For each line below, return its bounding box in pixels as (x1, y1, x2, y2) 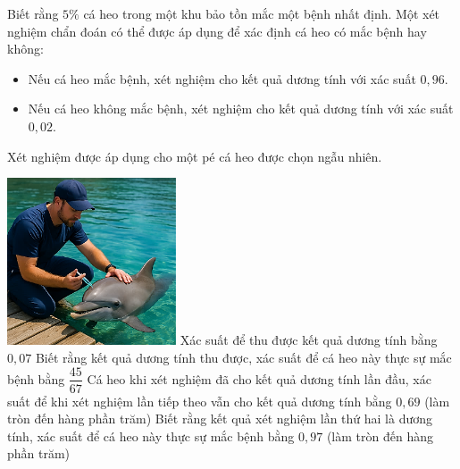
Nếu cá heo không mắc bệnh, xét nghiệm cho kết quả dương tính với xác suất (28, 99, 454, 118)
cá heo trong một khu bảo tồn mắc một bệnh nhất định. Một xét (83, 4, 440, 22)
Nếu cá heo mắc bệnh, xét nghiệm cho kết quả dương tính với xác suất (28, 69, 416, 88)
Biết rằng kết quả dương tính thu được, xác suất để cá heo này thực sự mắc (35, 348, 452, 366)
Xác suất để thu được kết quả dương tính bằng (180, 331, 438, 349)
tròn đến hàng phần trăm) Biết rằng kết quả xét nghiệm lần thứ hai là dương (7, 409, 432, 428)
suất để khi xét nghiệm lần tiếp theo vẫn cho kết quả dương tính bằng (7, 391, 392, 410)
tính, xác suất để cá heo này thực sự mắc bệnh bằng (7, 426, 295, 445)
